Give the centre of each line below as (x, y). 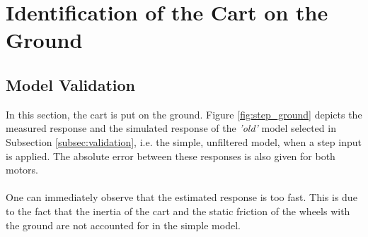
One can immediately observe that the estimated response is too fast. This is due (182, 197)
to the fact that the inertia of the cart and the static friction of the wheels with (178, 211)
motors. (22, 170)
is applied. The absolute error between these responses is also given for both (171, 156)
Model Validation (71, 84)
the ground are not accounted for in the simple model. (123, 225)
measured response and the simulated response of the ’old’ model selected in (171, 128)
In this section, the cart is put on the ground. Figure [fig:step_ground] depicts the (184, 114)
